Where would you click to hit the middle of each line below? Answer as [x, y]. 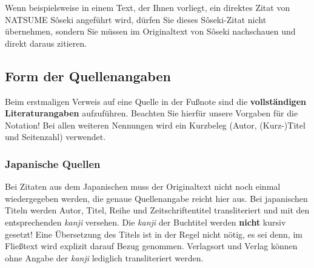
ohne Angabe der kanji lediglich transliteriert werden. [104, 257]
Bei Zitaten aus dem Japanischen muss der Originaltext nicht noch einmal [143, 186]
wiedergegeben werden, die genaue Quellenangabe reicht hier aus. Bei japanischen [156, 198]
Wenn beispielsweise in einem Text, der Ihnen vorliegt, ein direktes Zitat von [148, 7]
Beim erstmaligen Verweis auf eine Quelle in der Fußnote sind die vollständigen [155, 101]
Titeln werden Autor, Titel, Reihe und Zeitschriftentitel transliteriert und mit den [157, 210]
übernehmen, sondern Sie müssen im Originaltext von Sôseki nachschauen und [150, 31]
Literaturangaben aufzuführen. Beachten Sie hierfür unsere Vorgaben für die [152, 113]
